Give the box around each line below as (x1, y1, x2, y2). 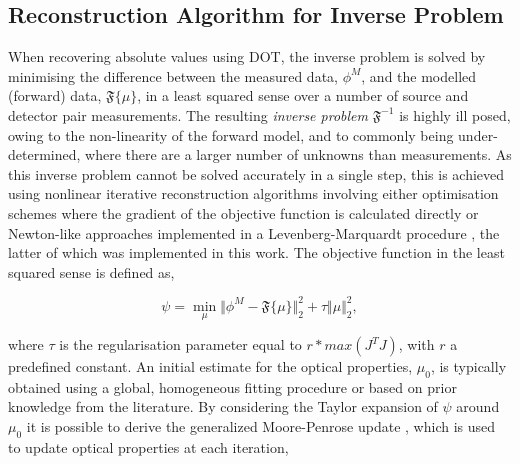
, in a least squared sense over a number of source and (137, 85, 469, 106)
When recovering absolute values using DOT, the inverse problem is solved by (8, 46, 486, 67)
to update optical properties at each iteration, (8, 436, 289, 457)
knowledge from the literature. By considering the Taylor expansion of (8, 396, 438, 417)
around (456, 396, 500, 417)
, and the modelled (361, 65, 477, 86)
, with (398, 334, 435, 355)
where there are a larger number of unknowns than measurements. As (85, 144, 512, 165)
